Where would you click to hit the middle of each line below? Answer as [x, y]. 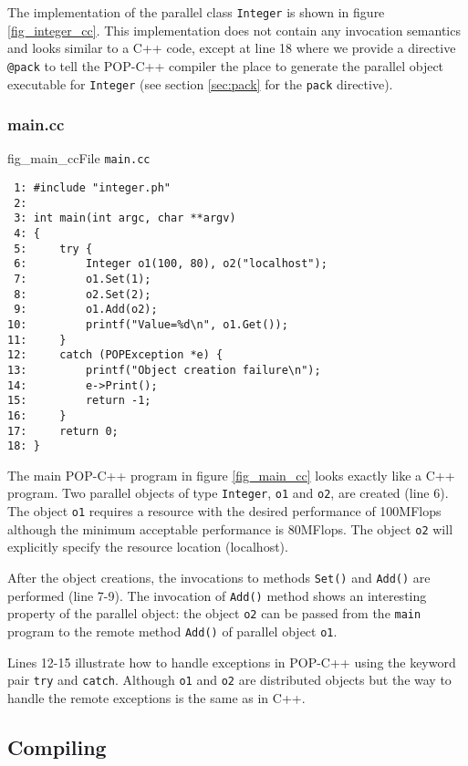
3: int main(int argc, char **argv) [125, 218]
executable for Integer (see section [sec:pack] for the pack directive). [200, 83]
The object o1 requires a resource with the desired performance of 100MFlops [224, 511]
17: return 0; [63, 431]
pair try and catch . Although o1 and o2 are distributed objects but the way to [229, 680]
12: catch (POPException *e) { [115, 355]
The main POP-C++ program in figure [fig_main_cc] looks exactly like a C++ [231, 475]
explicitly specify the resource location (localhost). [148, 547]
